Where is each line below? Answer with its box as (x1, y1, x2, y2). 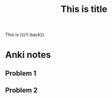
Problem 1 (5, 69, 36, 77)
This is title (60, 3, 107, 15)
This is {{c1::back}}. (5, 31, 46, 38)
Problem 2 (5, 86, 38, 94)
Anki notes (5, 49, 51, 60)
